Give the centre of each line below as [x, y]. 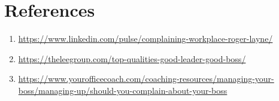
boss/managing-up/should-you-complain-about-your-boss [123, 90]
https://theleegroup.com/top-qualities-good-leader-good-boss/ [132, 58]
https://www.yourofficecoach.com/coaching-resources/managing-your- [146, 79]
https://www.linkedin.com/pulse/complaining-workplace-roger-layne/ [145, 39]
